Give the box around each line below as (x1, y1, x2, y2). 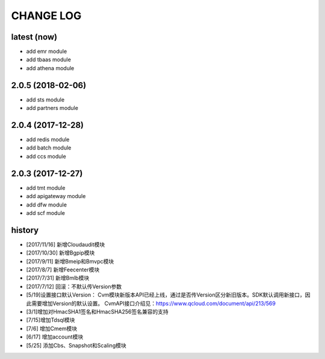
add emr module (26, 48, 67, 55)
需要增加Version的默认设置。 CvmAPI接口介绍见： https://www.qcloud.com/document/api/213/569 (31, 300, 276, 307)
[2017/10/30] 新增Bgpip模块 (26, 249, 95, 256)
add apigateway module (26, 193, 86, 200)
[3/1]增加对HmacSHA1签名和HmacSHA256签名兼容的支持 (26, 308, 169, 315)
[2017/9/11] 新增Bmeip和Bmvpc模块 (26, 258, 114, 265)
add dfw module (26, 201, 67, 208)
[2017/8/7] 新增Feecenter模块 (26, 266, 100, 273)
